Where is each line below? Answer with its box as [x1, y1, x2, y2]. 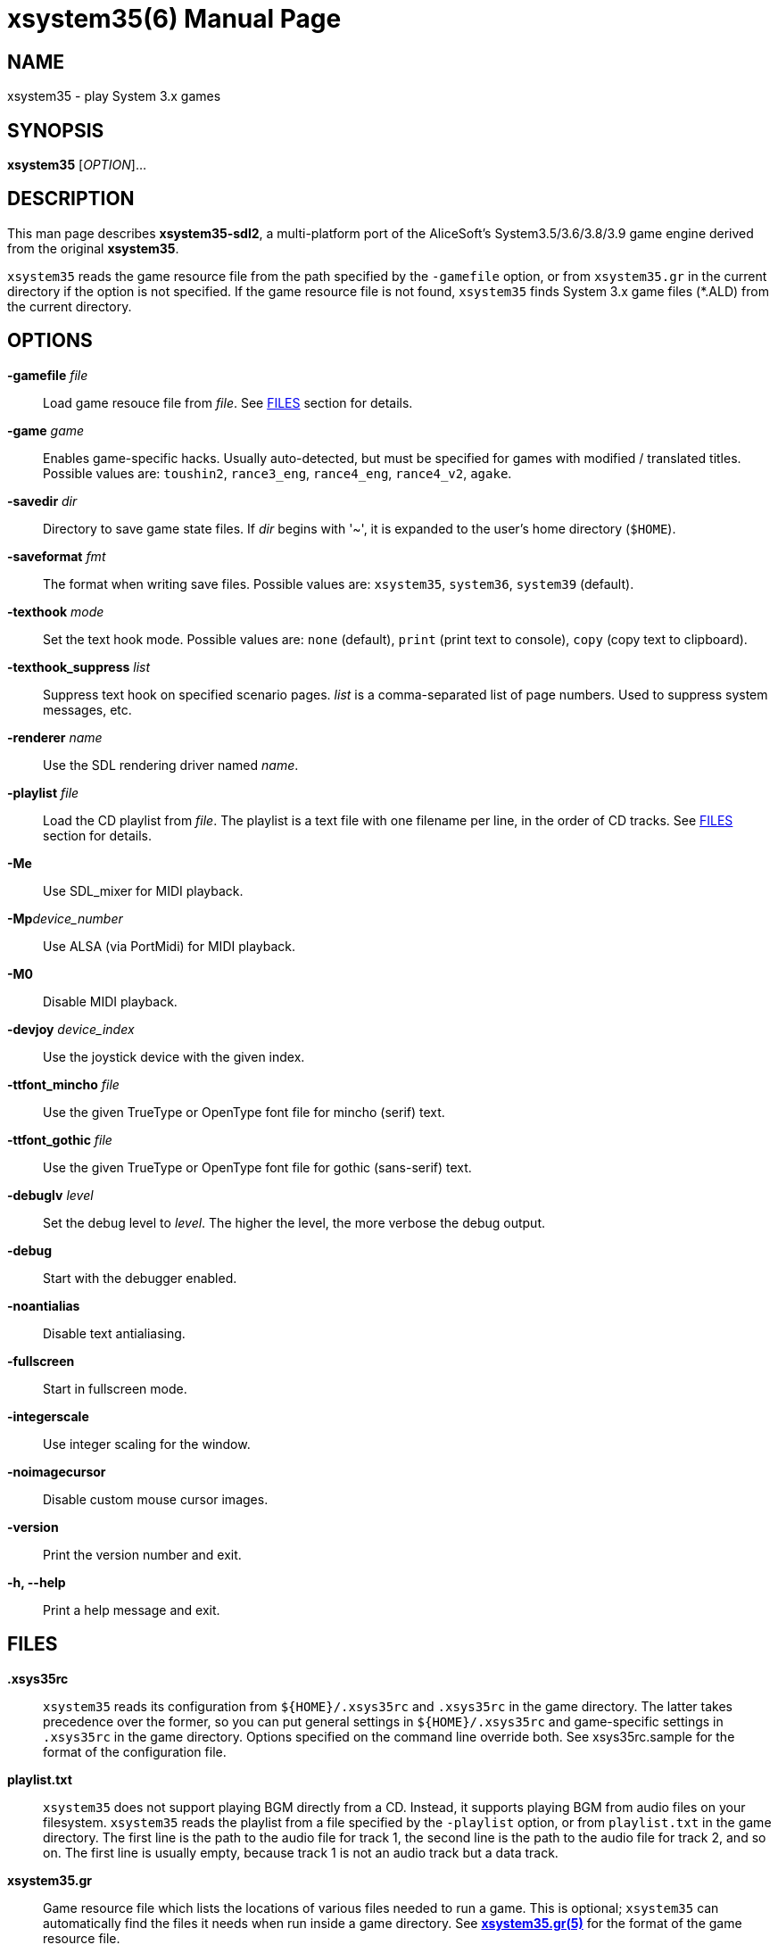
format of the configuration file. [43, 1743, 227, 1759]
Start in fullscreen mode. [43, 1380, 187, 1396]
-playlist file [7, 784, 79, 800]
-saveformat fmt [7, 548, 106, 564]
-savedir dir [7, 492, 78, 509]
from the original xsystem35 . [7, 240, 179, 256]
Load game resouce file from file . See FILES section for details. [43, 394, 413, 410]
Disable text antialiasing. [43, 1325, 186, 1341]
